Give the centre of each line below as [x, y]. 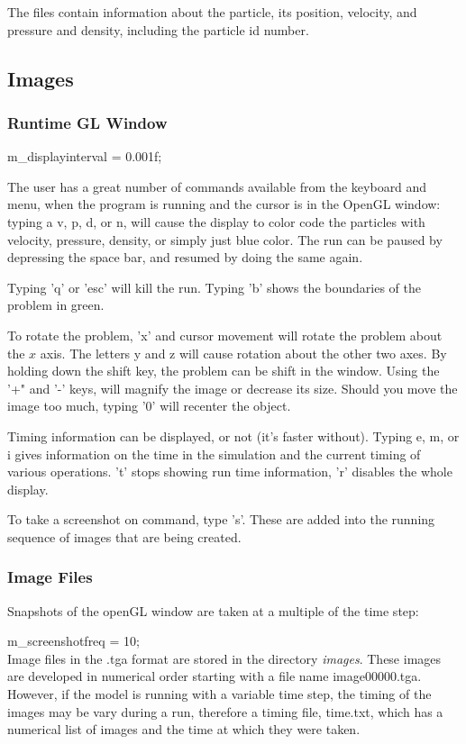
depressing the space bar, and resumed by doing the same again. [185, 257]
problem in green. [56, 305]
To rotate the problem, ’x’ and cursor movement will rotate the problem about [225, 335]
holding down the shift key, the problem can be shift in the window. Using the [224, 371]
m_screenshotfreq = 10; [73, 641]
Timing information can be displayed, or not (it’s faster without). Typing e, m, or [233, 436]
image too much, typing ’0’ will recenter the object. [149, 406]
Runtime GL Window [87, 122]
